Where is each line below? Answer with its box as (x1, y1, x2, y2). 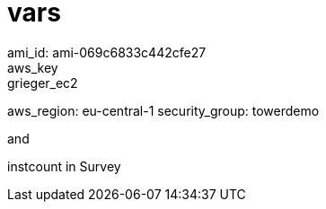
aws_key (7, 59, 58, 75)
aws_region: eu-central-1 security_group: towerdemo (7, 102, 320, 118)
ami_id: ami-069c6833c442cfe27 (7, 44, 207, 60)
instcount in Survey (7, 158, 121, 174)
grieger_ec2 (7, 74, 78, 91)
